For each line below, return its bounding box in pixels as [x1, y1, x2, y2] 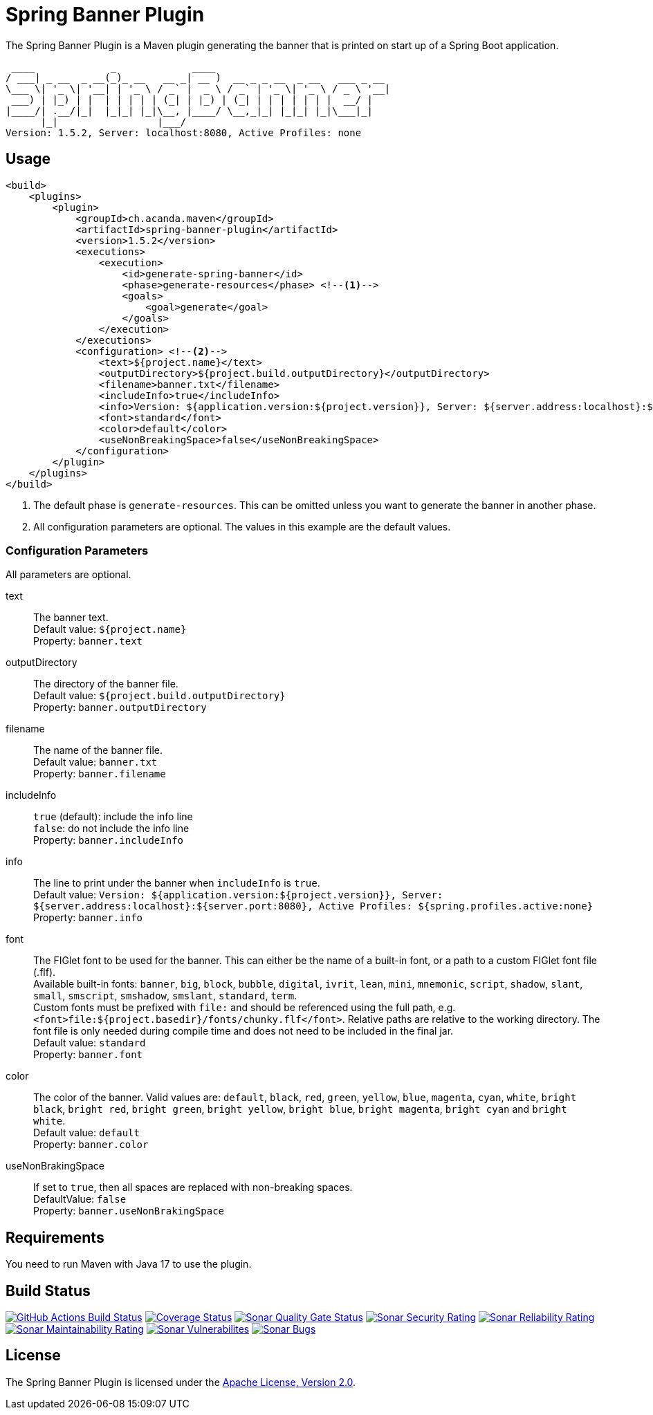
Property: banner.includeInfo [33, 834, 184, 847]
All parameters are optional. [6, 568, 131, 581]
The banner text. [33, 611, 109, 624]
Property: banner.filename [33, 768, 166, 780]
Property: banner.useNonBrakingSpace [33, 1205, 225, 1217]
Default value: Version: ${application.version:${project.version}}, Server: [33, 889, 443, 901]
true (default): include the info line [33, 811, 193, 823]
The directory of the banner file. [33, 678, 178, 690]
